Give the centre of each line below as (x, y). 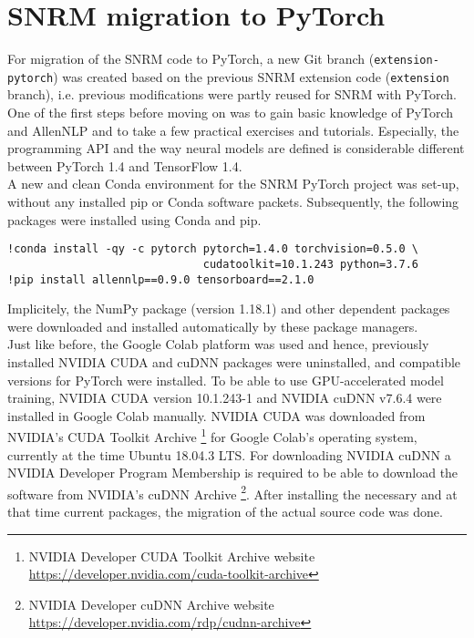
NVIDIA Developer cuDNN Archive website (151, 604)
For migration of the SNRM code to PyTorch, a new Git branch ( (191, 59)
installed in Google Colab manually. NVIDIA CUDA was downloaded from (216, 415)
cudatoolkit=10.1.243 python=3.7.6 (311, 264)
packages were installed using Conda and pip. (134, 219)
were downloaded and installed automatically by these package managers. (213, 326)
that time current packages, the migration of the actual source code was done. (225, 511)
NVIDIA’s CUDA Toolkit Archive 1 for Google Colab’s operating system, (212, 435)
